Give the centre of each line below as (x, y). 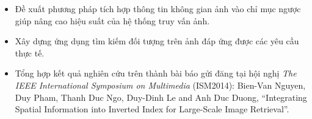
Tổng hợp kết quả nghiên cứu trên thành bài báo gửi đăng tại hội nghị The (156, 73)
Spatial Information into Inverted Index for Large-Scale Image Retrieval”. (152, 109)
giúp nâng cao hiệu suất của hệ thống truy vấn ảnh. (112, 20)
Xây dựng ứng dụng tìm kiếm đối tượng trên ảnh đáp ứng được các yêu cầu (157, 41)
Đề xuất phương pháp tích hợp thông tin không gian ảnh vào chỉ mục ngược (158, 8)
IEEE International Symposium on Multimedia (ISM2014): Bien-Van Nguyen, (160, 85)
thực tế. (30, 53)
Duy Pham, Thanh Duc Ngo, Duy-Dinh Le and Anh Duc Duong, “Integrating (161, 97)
